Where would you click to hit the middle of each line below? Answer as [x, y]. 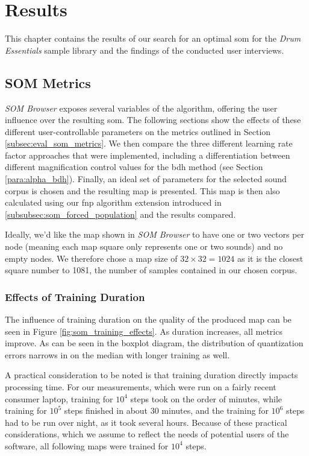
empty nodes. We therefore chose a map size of [91, 258]
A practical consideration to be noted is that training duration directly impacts [151, 375]
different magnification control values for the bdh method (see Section [134, 167]
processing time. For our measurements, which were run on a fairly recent [141, 387]
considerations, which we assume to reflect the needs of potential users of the [147, 434]
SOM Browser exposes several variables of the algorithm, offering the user [141, 108]
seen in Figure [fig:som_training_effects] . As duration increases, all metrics [144, 331]
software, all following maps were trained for [87, 445]
